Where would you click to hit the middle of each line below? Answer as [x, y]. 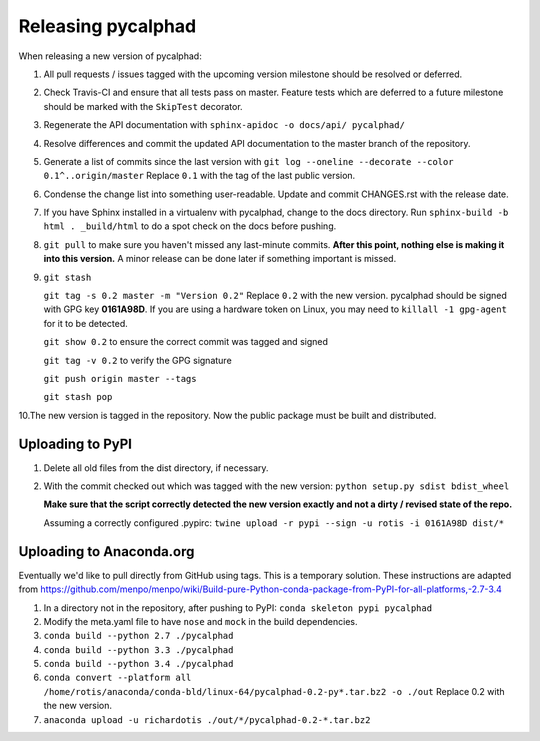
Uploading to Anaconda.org [106, 551]
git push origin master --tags [120, 378]
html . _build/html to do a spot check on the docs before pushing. [190, 226]
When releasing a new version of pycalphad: [110, 56]
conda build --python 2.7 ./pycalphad [138, 636]
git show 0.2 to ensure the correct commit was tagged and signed [186, 342]
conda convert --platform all [117, 678]
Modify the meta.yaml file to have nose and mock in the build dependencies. [201, 621]
